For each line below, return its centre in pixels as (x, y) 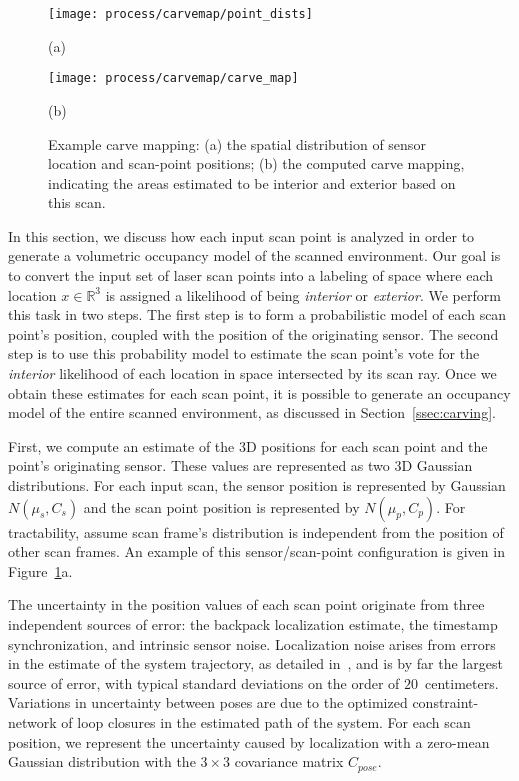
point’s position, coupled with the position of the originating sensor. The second (253, 333)
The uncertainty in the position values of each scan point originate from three (246, 604)
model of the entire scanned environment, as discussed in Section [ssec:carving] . (252, 412)
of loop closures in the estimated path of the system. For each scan (266, 721)
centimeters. (462, 682)
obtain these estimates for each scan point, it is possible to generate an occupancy (259, 392)
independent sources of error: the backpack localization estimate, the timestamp (253, 623)
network (32, 721)
